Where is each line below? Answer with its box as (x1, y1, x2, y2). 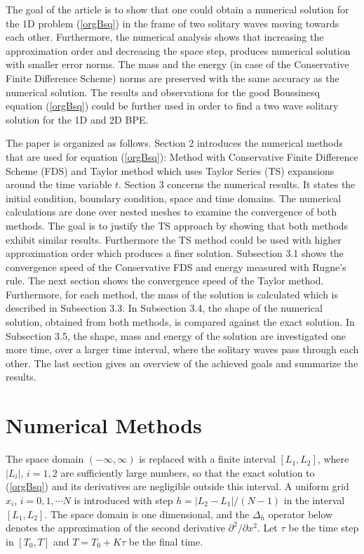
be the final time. (128, 534, 203, 548)
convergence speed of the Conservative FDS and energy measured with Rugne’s (6, 259, 346, 274)
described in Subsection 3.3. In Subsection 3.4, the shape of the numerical (6, 301, 323, 315)
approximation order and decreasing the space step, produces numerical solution (6, 43, 351, 58)
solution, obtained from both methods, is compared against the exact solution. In (6, 315, 355, 329)
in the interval (283, 492, 345, 507)
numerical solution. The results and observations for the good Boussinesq (6, 84, 320, 99)
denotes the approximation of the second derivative (6, 520, 225, 535)
